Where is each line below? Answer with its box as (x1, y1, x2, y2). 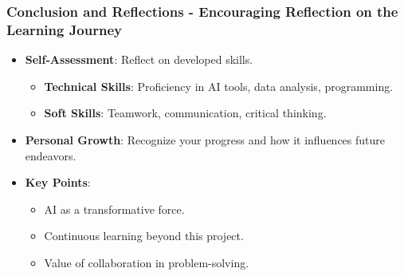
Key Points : (25, 174, 91, 191)
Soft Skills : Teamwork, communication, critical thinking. (44, 104, 327, 121)
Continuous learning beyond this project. (44, 227, 244, 244)
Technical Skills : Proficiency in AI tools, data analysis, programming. (44, 77, 394, 94)
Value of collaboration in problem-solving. (44, 254, 249, 270)
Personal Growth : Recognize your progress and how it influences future (25, 131, 386, 148)
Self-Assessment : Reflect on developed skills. (25, 51, 253, 68)
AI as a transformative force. (44, 200, 185, 217)
